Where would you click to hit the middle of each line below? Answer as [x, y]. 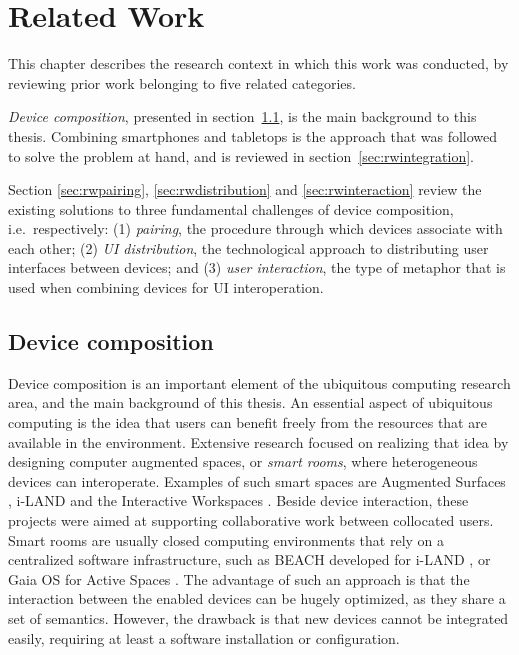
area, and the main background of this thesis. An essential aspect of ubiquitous [250, 402]
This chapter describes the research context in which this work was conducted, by [258, 63]
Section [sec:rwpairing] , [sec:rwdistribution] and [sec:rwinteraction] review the [245, 189]
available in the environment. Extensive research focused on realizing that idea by [258, 441]
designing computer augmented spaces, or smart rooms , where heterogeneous [243, 461]
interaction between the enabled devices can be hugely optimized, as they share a [257, 598]
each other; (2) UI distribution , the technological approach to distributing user [248, 247]
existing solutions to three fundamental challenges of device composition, [231, 208]
